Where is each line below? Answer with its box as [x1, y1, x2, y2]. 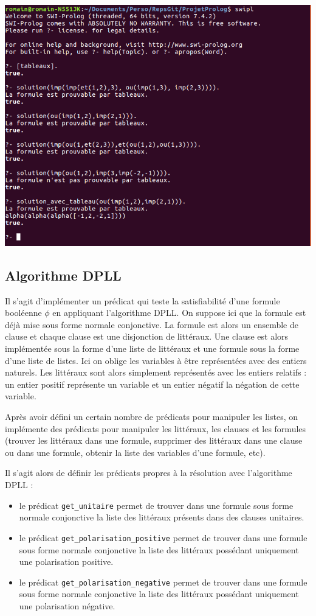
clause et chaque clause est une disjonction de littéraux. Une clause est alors [5, 330, 289, 343]
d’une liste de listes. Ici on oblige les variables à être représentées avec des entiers [5, 354, 307, 366]
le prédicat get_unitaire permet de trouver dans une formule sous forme [19, 499, 294, 511]
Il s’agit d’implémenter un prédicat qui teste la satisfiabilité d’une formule [5, 294, 280, 307]
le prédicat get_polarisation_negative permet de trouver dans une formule [19, 575, 307, 588]
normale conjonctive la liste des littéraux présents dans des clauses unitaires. [19, 511, 304, 523]
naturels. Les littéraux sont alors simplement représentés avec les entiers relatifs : [5, 366, 307, 379]
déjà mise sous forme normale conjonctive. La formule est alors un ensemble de [5, 318, 298, 331]
